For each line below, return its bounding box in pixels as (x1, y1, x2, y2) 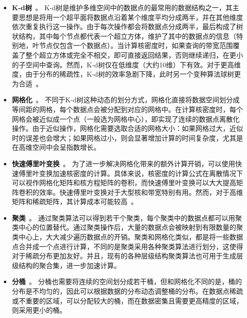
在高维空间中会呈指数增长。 (12, 142, 100, 152)
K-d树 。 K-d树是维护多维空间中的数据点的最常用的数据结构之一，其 (12, 2, 232, 12)
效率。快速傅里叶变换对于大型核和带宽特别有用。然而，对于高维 (39, 187, 243, 197)
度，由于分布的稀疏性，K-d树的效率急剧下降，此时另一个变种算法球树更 (12, 69, 241, 79)
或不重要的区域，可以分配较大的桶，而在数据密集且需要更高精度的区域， (12, 295, 243, 305)
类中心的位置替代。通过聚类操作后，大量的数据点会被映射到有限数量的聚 (12, 222, 243, 232)
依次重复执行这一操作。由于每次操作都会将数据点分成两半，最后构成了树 (12, 21, 243, 32)
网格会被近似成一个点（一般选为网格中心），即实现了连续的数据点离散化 (12, 113, 240, 124)
